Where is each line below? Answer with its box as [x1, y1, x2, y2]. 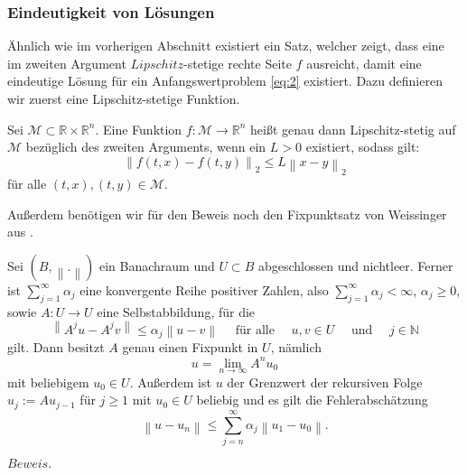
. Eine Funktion [95, 119, 182, 138]
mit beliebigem [7, 372, 89, 391]
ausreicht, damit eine [306, 53, 422, 72]
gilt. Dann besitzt [7, 338, 105, 357]
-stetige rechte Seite [183, 53, 292, 72]
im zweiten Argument [7, 53, 126, 72]
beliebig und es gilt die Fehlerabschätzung [196, 390, 428, 409]
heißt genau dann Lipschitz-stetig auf [250, 119, 456, 138]
